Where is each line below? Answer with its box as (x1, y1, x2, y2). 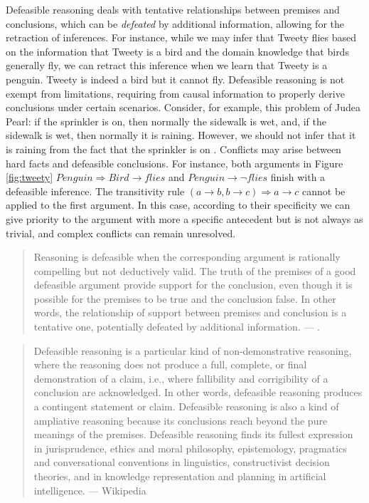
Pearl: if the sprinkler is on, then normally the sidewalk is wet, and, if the (6, 113, 327, 128)
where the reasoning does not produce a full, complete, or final (33, 357, 307, 372)
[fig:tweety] (6, 170, 53, 185)
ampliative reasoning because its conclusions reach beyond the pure (33, 413, 328, 427)
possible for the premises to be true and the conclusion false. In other (33, 291, 336, 306)
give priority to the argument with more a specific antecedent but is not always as (6, 211, 363, 226)
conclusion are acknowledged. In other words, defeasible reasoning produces (33, 385, 363, 400)
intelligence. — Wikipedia (33, 482, 146, 497)
